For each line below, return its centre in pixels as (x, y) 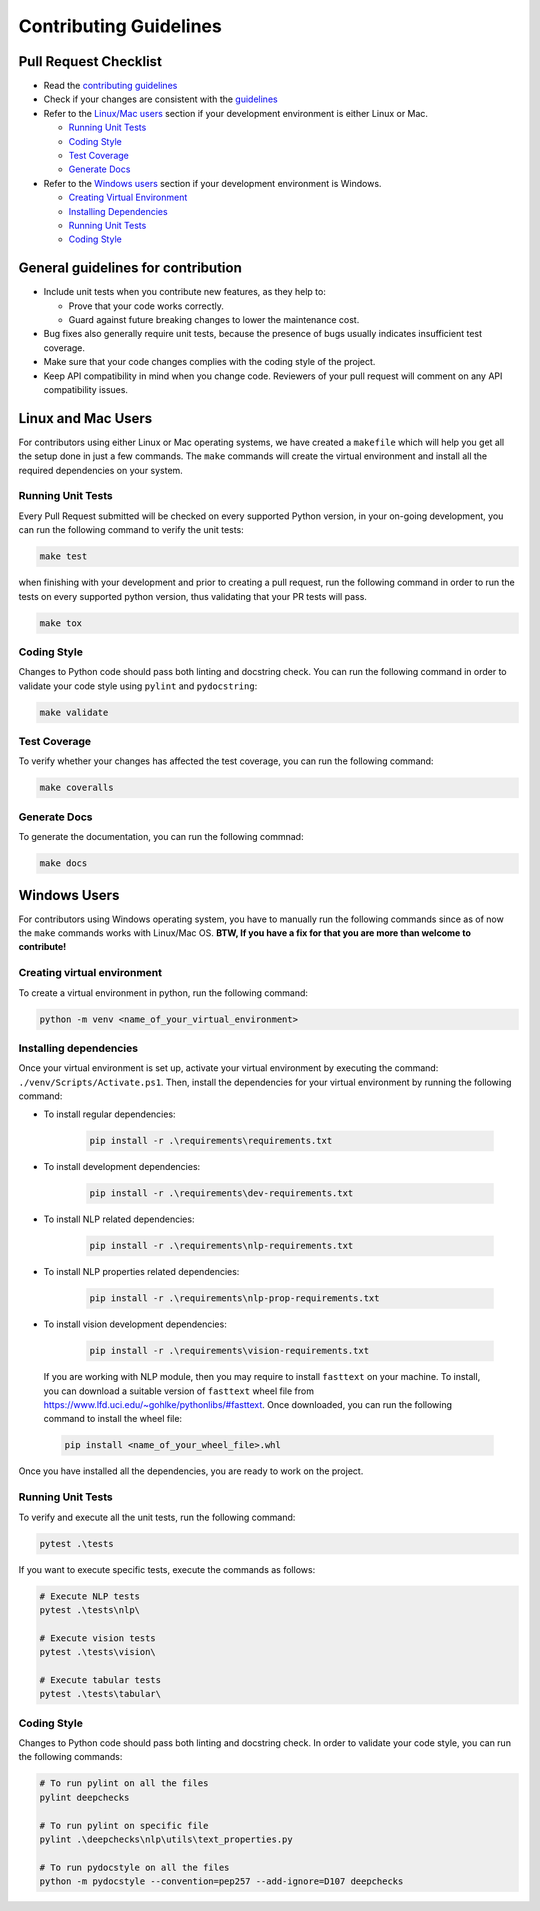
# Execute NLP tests (89, 1596)
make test (63, 556)
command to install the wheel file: (113, 1419)
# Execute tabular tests (100, 1679)
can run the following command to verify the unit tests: (131, 530)
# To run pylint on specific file (124, 1825)
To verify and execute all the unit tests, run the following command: (157, 1517)
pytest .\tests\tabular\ (100, 1694)
